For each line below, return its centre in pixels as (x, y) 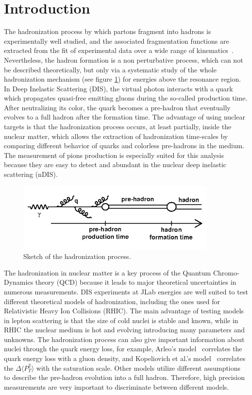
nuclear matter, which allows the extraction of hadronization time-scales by (116, 136)
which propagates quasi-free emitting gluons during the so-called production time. (126, 98)
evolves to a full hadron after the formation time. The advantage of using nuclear (125, 117)
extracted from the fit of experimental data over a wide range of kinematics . (119, 50)
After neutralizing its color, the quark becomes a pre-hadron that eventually (117, 107)
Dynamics (19, 282)
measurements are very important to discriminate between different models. (117, 386)
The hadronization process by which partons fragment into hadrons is (108, 31)
